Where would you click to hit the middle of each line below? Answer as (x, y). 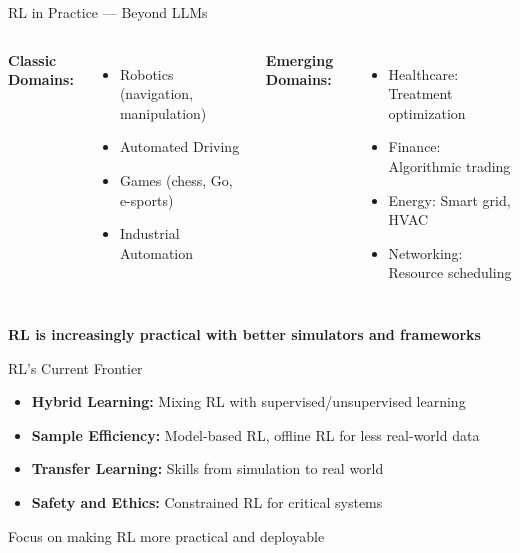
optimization (427, 112)
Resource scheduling (450, 272)
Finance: (414, 146)
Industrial (149, 233)
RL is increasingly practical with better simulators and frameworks (244, 333)
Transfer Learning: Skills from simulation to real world (207, 468)
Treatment (420, 93)
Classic (32, 59)
